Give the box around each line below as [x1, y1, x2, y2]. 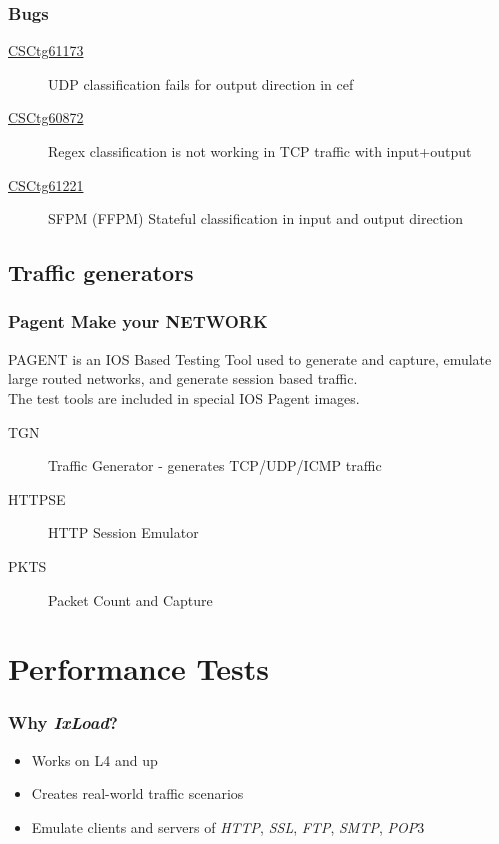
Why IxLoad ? [8, 710, 118, 735]
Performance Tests [8, 648, 269, 689]
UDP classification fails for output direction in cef [48, 73, 354, 94]
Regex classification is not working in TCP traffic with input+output [48, 141, 472, 161]
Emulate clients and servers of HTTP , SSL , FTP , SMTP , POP [31, 816, 418, 837]
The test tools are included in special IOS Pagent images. [8, 387, 360, 408]
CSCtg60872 [8, 107, 84, 128]
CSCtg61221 [8, 174, 84, 195]
